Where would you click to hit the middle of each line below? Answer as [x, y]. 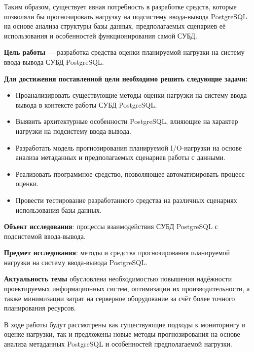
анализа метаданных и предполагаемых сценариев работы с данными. [120, 157]
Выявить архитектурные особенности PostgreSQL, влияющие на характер [127, 121]
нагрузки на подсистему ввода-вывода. [73, 131]
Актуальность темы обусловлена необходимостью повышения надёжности [118, 279]
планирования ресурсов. [40, 308]
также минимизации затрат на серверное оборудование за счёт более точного [120, 298]
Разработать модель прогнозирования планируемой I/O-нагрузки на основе [129, 147]
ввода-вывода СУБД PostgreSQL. [54, 61]
